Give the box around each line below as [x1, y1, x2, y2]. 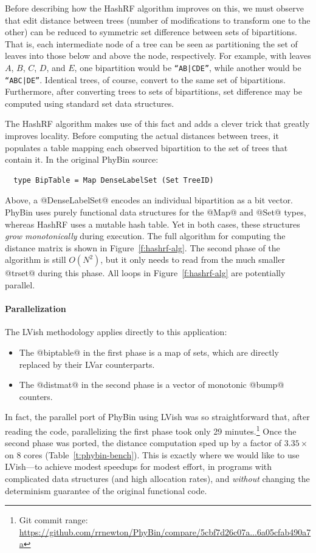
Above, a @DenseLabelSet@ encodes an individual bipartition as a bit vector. [5, 194, 294, 206]
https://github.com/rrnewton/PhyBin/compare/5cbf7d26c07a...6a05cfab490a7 [19, 525, 311, 538]
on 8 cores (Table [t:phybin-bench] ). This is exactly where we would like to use [5, 448, 300, 461]
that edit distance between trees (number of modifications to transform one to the [5, 13, 311, 26]
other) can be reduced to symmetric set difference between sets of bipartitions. [5, 25, 297, 38]
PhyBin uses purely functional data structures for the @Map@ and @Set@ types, [5, 206, 306, 219]
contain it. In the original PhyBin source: [5, 153, 159, 166]
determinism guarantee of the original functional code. [5, 484, 207, 497]
